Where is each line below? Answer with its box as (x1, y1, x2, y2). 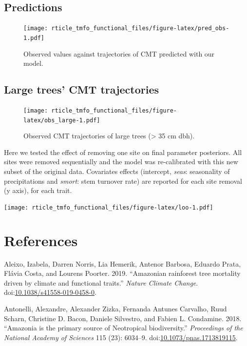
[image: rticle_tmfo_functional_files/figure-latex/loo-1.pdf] (4, 204, 213, 211)
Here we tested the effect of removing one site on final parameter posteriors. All (4, 147, 242, 157)
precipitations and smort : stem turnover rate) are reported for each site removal (4, 175, 242, 186)
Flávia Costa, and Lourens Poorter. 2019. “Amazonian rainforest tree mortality (4, 268, 241, 278)
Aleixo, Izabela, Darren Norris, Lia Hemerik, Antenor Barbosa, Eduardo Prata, (4, 258, 241, 269)
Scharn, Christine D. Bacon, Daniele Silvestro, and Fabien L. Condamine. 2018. (4, 313, 242, 323)
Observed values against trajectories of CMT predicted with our (23, 48, 215, 58)
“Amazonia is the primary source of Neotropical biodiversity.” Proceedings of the (4, 323, 243, 333)
